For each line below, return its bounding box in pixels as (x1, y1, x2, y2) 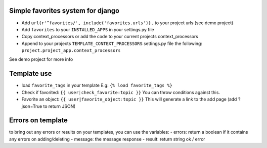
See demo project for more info (9, 56, 73, 62)
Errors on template (9, 116, 68, 125)
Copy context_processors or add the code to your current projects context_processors (21, 34, 199, 40)
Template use (9, 69, 52, 78)
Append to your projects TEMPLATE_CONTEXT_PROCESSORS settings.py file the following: (21, 40, 203, 47)
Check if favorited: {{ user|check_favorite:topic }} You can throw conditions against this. (21, 89, 220, 95)
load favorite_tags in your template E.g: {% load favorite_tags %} (21, 82, 173, 89)
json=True (21, 103, 43, 109)
